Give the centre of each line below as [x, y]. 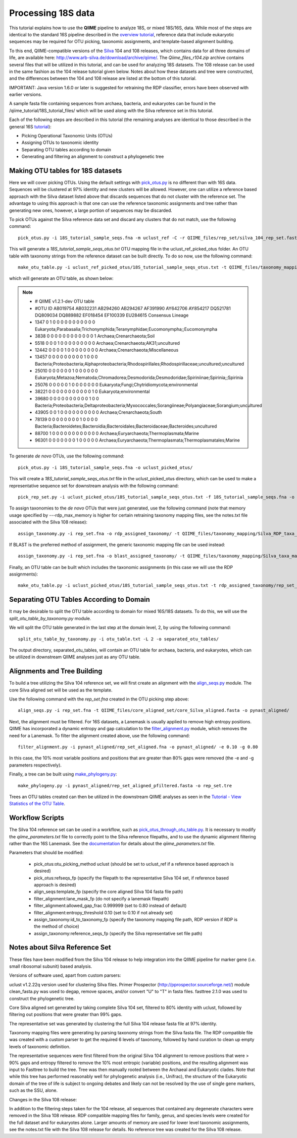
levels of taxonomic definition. [40, 1046]
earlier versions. [25, 95]
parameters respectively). [35, 765]
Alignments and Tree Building [56, 671]
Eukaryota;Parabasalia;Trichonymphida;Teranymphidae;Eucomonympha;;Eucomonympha [126, 329]
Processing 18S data [52, 13]
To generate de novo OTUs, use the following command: [67, 456]
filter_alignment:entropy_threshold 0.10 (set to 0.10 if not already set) [103, 912]
